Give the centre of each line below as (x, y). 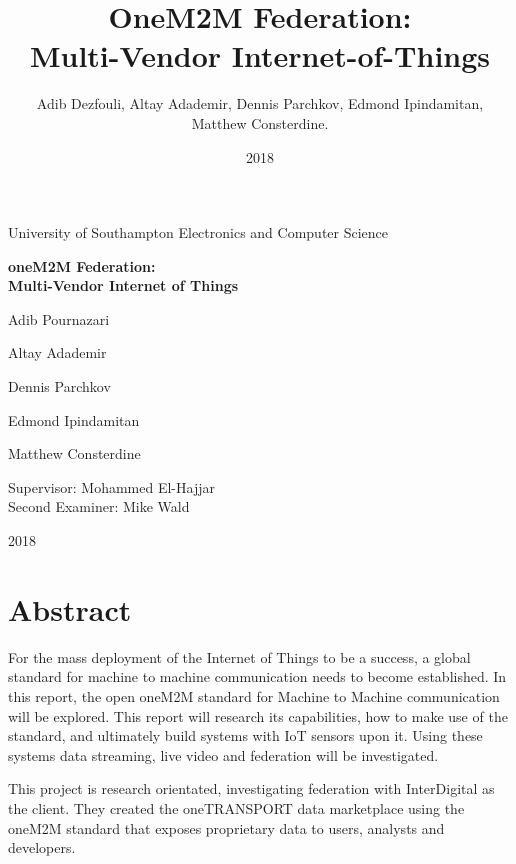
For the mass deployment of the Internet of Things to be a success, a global (239, 656)
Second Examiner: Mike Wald (99, 506)
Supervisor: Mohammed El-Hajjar (111, 486)
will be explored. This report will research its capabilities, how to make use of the (258, 715)
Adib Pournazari (59, 318)
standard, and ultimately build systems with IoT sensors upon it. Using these (245, 735)
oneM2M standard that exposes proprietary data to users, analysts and (226, 827)
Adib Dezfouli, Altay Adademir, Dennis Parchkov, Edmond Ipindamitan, (260, 103)
